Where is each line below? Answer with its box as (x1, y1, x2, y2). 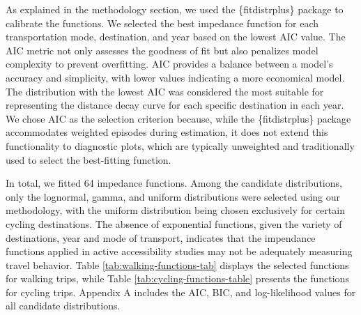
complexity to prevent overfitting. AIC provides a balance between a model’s (6, 56, 333, 71)
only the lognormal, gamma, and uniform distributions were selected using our (6, 189, 341, 203)
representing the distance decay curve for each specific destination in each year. (6, 98, 344, 112)
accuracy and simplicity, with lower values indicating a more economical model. (6, 70, 345, 84)
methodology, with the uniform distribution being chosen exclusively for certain (6, 203, 345, 217)
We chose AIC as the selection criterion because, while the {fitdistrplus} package (6, 111, 351, 125)
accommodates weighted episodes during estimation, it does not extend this (6, 125, 328, 139)
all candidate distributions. (6, 298, 121, 313)
